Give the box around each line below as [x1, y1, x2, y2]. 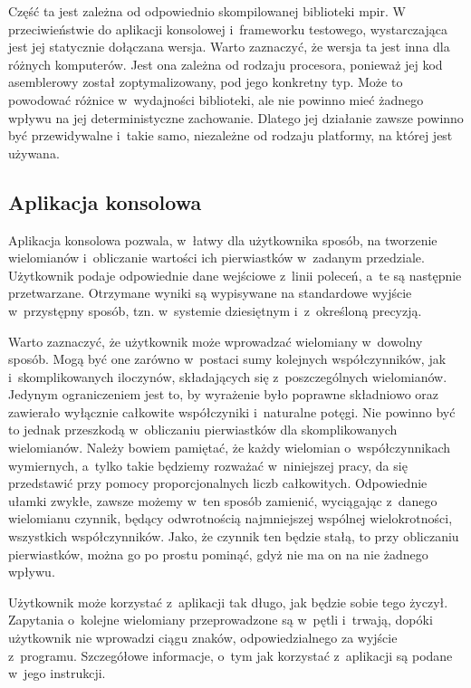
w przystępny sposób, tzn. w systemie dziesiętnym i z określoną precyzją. [8, 301, 422, 320]
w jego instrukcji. [8, 664, 106, 683]
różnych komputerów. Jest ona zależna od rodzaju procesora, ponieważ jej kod [8, 54, 443, 73]
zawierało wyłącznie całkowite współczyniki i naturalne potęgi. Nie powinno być [8, 402, 456, 421]
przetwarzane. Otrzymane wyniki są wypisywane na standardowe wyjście [8, 283, 412, 302]
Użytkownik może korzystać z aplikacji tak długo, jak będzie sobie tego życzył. [8, 592, 448, 611]
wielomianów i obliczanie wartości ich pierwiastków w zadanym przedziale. [8, 248, 425, 267]
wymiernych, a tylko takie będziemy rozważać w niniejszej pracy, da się [8, 455, 408, 474]
